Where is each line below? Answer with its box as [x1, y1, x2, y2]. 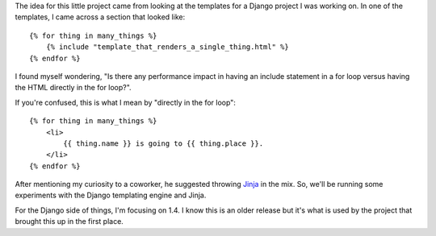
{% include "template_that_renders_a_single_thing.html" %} [45, 43, 290, 52]
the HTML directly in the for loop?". [15, 83, 132, 93]
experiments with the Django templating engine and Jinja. [15, 190, 207, 201]
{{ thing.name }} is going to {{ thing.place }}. [63, 139, 264, 148]
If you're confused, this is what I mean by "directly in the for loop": [15, 97, 236, 107]
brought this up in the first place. [15, 217, 124, 226]
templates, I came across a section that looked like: [15, 12, 186, 22]
